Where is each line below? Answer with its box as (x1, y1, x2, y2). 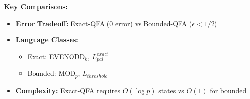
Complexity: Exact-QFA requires (15, 85, 120, 95)
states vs (158, 85, 184, 95)
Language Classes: (15, 34, 78, 45)
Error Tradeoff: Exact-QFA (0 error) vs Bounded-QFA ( (15, 18, 192, 28)
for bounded (210, 85, 247, 95)
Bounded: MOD (27, 68, 75, 78)
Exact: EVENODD (27, 51, 85, 61)
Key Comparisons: (4, 1, 68, 11)
